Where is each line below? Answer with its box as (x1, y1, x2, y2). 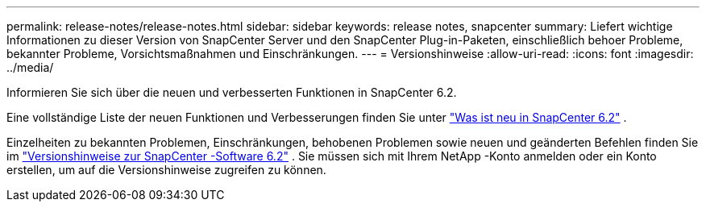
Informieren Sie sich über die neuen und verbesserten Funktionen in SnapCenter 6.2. (6, 85, 457, 99)
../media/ (6, 60, 54, 74)
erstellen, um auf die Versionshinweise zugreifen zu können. (6, 163, 326, 177)
